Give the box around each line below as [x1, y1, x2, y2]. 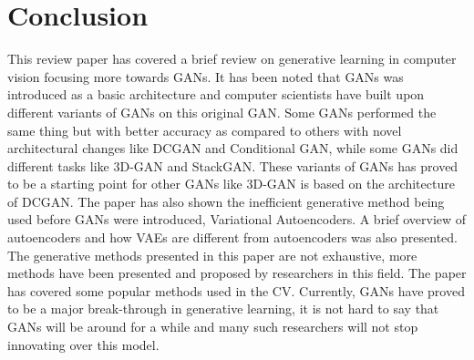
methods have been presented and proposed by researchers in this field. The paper [7, 263, 467, 283]
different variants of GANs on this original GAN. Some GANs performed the [7, 102, 437, 121]
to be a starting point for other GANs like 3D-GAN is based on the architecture [7, 174, 455, 193]
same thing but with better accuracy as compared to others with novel [7, 120, 402, 139]
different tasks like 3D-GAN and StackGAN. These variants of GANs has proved [7, 156, 459, 175]
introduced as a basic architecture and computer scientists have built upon [7, 85, 425, 104]
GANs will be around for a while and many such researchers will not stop [7, 317, 418, 336]
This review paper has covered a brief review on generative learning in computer [7, 49, 457, 68]
